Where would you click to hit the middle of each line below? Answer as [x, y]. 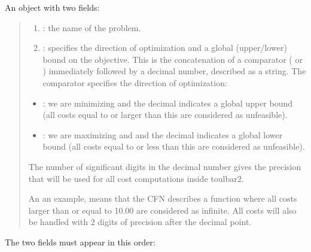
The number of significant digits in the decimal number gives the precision [165, 166]
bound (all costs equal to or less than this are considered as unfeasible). [174, 146]
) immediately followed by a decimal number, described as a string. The [174, 71]
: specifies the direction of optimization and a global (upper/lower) [165, 48]
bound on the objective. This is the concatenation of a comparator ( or [173, 59]
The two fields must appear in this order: [80, 242]
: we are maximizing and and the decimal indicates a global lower [163, 134]
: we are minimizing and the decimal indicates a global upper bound [168, 103]
